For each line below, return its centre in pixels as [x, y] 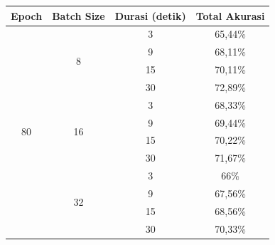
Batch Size [79, 15]
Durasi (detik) [150, 15]
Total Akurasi [230, 15]
